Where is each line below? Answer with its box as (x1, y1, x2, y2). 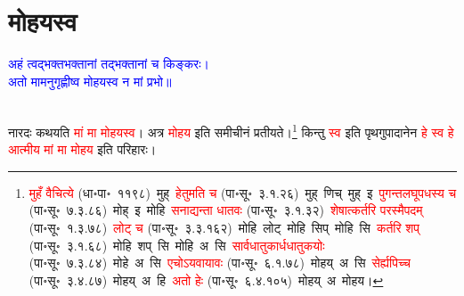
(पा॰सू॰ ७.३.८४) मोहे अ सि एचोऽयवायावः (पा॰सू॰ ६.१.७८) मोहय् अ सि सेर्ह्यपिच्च (28, 253, 411, 272)
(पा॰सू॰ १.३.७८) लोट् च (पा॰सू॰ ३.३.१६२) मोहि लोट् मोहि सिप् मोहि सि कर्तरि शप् (28, 218, 420, 236)
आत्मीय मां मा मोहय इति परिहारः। (8, 140, 157, 159)
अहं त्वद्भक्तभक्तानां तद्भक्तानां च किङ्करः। (8, 54, 210, 73)
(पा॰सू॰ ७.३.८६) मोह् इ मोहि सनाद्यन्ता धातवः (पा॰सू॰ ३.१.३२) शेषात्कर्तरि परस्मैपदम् (28, 201, 423, 219)
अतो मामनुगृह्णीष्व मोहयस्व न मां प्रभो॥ (8, 71, 172, 90)
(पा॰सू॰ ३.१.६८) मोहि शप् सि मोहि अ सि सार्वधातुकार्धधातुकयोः (28, 235, 325, 254)
